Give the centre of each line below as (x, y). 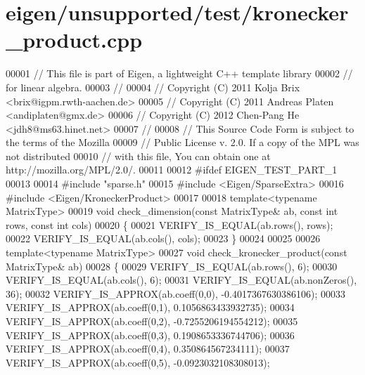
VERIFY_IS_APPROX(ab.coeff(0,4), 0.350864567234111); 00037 (148, 349)
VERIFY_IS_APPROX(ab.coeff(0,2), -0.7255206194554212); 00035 (152, 321)
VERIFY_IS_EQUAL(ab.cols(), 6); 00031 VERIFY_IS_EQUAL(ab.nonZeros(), (181, 280)
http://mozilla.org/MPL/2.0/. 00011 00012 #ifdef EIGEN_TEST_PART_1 (172, 170)
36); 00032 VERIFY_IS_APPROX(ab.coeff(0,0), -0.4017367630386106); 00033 (176, 293)
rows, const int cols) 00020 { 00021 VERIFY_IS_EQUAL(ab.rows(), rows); (169, 224)
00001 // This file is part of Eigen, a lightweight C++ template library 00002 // (179, 73)
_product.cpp (74, 40)
